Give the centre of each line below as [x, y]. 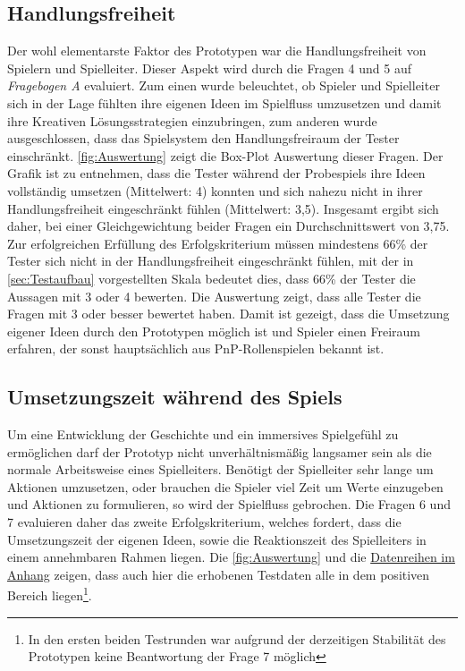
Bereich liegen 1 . [50, 594]
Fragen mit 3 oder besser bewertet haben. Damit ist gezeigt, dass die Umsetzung [228, 314]
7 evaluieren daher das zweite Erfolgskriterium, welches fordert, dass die [204, 522]
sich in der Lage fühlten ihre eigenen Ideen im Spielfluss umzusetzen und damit [224, 102]
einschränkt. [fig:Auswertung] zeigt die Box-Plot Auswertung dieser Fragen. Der [225, 155]
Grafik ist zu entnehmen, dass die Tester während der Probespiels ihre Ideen [216, 173]
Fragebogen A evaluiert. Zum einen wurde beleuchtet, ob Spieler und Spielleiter [224, 85]
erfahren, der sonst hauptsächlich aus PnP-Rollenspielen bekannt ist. [196, 348]
